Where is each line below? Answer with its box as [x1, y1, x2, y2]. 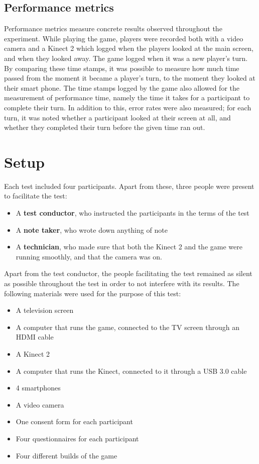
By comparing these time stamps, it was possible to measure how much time [4, 62, 239, 73]
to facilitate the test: [4, 190, 67, 201]
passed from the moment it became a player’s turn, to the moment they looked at [4, 73, 255, 83]
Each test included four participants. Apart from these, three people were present [4, 180, 254, 191]
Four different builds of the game [16, 450, 117, 460]
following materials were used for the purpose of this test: [4, 288, 181, 298]
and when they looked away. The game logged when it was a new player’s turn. [4, 52, 248, 63]
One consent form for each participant [16, 416, 133, 427]
